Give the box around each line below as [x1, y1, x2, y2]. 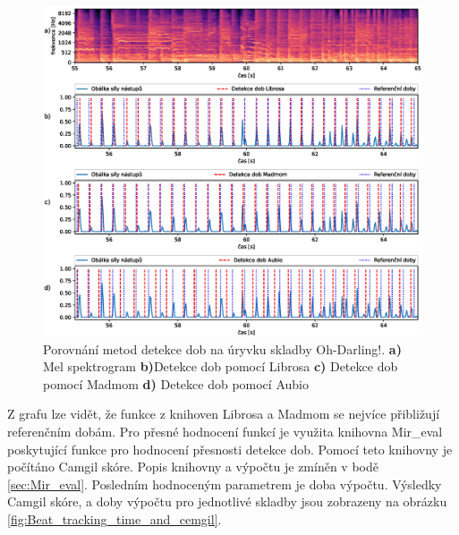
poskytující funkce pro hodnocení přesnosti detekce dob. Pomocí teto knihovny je [7, 439, 453, 458]
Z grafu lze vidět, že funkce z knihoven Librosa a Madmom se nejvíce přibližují [7, 404, 440, 423]
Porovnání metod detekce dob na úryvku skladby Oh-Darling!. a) [43, 339, 402, 358]
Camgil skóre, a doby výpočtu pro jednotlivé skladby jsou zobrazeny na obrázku [7, 492, 447, 511]
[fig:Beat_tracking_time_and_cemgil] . [7, 510, 222, 529]
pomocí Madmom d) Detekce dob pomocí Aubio [43, 374, 309, 393]
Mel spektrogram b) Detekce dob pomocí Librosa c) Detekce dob [43, 357, 398, 376]
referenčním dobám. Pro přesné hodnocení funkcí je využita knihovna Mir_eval [7, 422, 443, 441]
